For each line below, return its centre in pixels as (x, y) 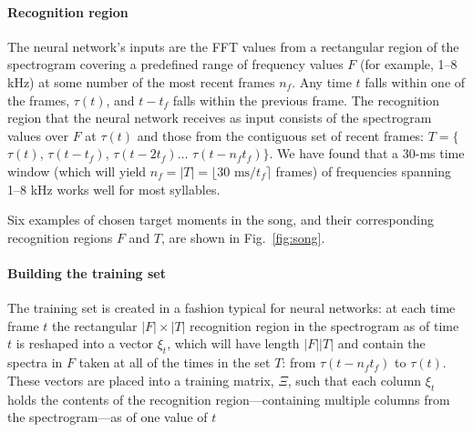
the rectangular (95, 325)
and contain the (381, 343)
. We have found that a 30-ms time (367, 153)
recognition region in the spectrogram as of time (324, 325)
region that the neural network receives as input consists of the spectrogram (220, 118)
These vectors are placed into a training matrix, (141, 380)
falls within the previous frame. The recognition (306, 100)
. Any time (322, 81)
